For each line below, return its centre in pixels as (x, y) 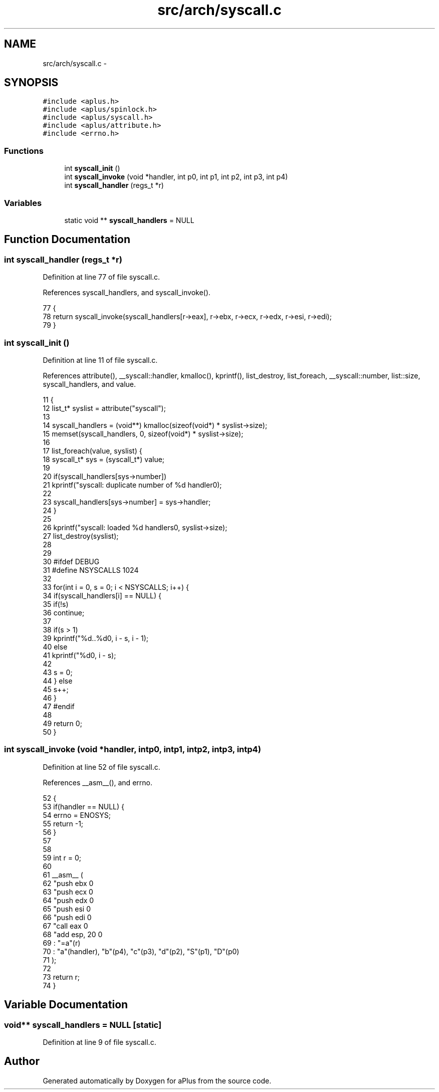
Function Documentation (67, 240)
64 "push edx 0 (68, 900)
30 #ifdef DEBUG (71, 561)
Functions (24, 151)
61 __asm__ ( (63, 875)
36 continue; (64, 612)
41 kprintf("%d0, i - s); (79, 655)
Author (22, 1061)
